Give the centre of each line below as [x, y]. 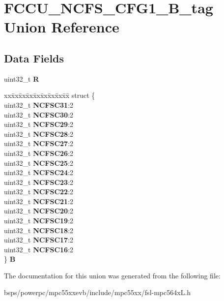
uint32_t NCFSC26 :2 [39, 153]
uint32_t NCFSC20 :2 [39, 211]
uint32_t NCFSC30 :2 [39, 114]
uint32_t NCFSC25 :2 [39, 163]
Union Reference [62, 27]
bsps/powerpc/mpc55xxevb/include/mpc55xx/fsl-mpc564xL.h [98, 292]
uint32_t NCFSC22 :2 [39, 192]
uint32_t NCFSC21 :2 [39, 201]
